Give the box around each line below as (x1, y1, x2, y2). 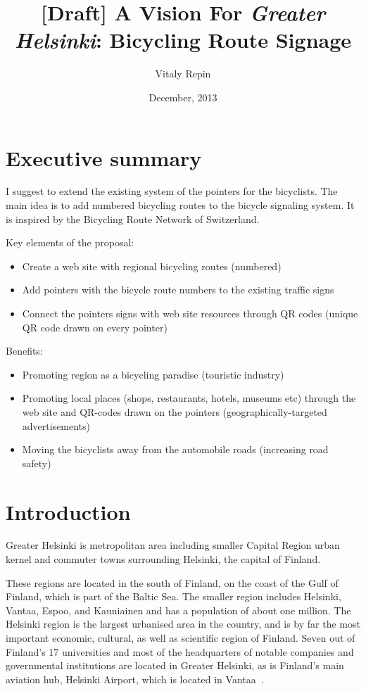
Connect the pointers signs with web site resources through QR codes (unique (22, 306, 358, 320)
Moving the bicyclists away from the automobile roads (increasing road (22, 442, 329, 457)
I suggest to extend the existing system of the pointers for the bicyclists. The (6, 184, 338, 198)
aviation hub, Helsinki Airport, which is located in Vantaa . (6, 671, 264, 686)
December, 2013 (149, 89, 217, 104)
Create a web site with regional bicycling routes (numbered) (22, 258, 282, 273)
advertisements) (22, 418, 91, 433)
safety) (22, 455, 51, 470)
